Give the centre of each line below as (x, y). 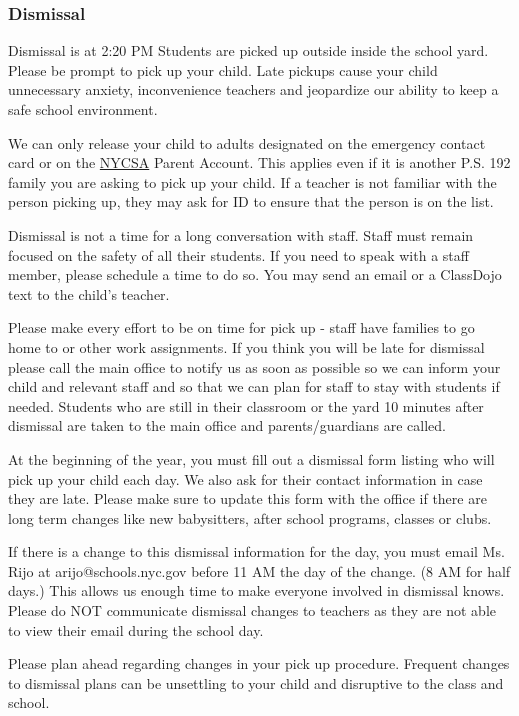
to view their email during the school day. (136, 629)
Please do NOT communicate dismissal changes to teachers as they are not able (252, 610)
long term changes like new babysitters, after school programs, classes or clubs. (250, 517)
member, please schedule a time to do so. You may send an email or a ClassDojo (255, 274)
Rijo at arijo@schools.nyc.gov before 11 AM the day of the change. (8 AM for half (259, 570)
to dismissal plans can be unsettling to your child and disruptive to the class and (256, 682)
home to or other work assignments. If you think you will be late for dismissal (246, 346)
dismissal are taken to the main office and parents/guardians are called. (227, 425)
